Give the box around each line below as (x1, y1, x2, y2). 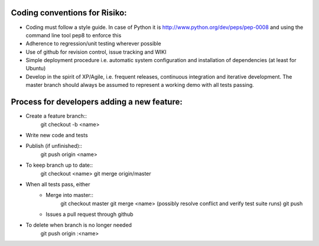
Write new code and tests (25, 131, 88, 138)
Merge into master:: (45, 192, 94, 199)
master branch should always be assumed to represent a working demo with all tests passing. (25, 82, 254, 89)
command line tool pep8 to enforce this (25, 31, 122, 38)
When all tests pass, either (25, 180, 90, 187)
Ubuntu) (25, 65, 46, 72)
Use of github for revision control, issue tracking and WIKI (25, 48, 167, 56)
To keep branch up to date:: (25, 161, 93, 169)
